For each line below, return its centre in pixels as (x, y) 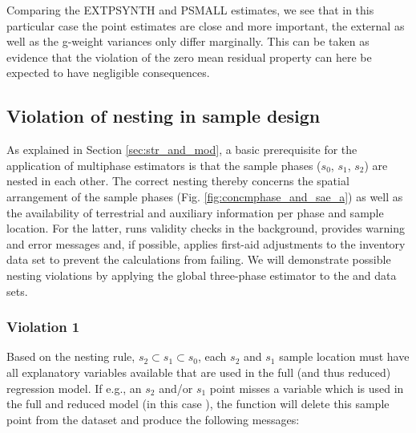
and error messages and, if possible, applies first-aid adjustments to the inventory (206, 243)
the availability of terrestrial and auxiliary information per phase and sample (195, 212)
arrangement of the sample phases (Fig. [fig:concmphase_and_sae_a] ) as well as (205, 196)
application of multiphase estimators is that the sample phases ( (164, 165)
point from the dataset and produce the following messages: (153, 419)
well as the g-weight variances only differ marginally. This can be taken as (188, 41)
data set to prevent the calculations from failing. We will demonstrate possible (199, 259)
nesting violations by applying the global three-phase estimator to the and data (202, 275)
